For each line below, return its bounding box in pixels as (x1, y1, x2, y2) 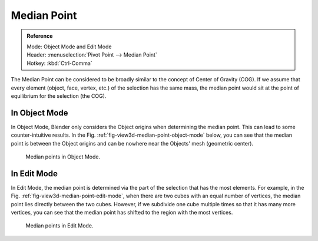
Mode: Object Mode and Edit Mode (26, 43, 112, 50)
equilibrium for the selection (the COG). (11, 92, 107, 100)
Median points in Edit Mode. (25, 222, 94, 229)
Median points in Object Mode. (25, 153, 100, 160)
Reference (26, 32, 53, 39)
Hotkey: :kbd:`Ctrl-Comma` (26, 60, 92, 67)
